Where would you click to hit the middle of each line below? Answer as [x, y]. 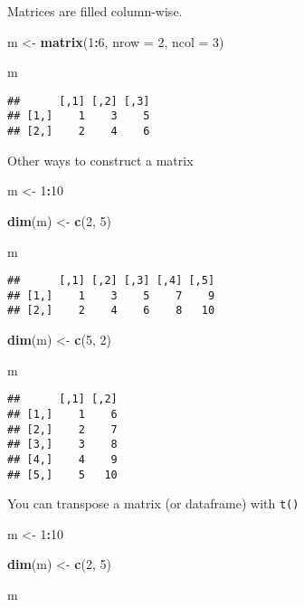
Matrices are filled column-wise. [95, 11]
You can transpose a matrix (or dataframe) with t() [153, 503]
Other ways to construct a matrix [100, 160]
